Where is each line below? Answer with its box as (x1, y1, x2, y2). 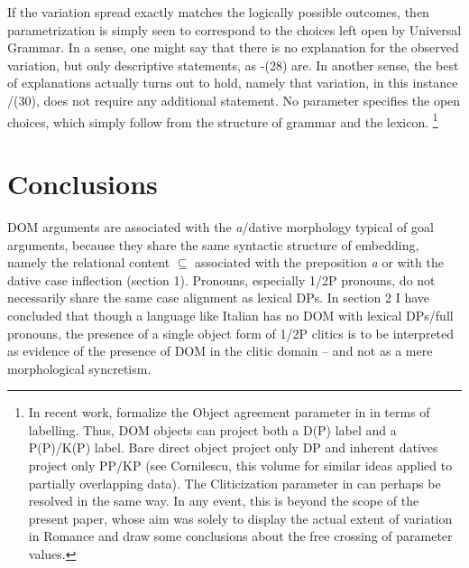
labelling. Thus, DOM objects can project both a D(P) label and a (28, 420, 397, 439)
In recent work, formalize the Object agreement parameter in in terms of (28, 403, 430, 422)
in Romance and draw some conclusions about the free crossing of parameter (28, 526, 453, 545)
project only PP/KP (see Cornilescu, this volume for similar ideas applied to (28, 456, 453, 475)
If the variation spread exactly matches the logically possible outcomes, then (7, 3, 429, 21)
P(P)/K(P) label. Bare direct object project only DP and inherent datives (28, 438, 438, 457)
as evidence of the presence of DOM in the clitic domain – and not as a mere (7, 341, 433, 360)
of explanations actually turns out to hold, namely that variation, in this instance (7, 73, 458, 92)
